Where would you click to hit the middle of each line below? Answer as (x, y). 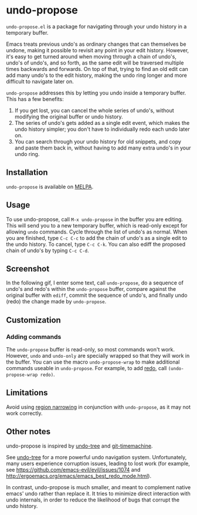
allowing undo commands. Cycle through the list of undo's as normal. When (97, 232)
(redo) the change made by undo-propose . (56, 301)
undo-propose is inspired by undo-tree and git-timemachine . (79, 446)
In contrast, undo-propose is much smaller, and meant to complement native (98, 487)
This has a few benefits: (35, 99)
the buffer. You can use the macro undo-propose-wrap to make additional (93, 362)
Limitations (27, 393)
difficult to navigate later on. (40, 81)
